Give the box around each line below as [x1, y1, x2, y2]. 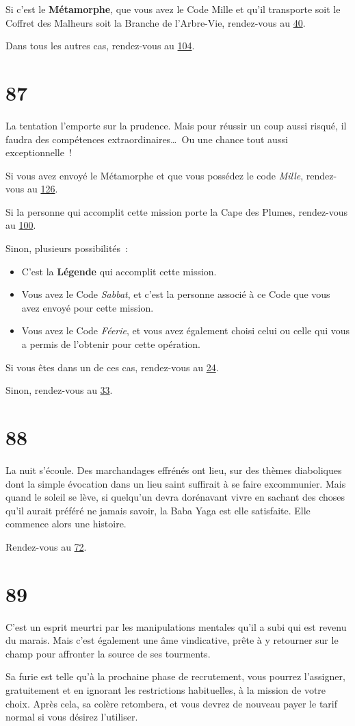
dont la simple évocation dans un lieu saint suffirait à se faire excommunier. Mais [5, 476, 346, 490]
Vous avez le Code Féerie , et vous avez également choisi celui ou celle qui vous [21, 323, 350, 338]
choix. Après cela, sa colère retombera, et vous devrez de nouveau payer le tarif [5, 696, 337, 710]
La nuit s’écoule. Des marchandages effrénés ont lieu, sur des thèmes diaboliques [5, 462, 342, 477]
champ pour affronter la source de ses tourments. [5, 646, 211, 660]
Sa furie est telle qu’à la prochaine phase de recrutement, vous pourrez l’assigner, [5, 669, 345, 684]
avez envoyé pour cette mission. [21, 300, 154, 314]
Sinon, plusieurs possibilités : [5, 241, 128, 255]
